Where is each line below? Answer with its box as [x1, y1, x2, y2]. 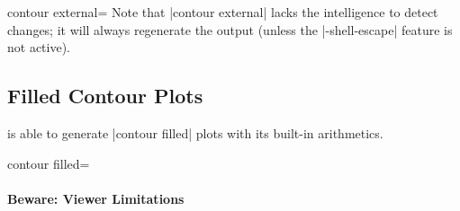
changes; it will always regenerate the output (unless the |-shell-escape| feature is [7, 20, 453, 39]
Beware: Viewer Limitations [7, 189, 185, 207]
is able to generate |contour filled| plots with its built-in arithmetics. [7, 123, 383, 142]
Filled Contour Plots [7, 82, 203, 110]
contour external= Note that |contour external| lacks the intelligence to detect [7, 3, 438, 21]
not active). [7, 38, 70, 57]
